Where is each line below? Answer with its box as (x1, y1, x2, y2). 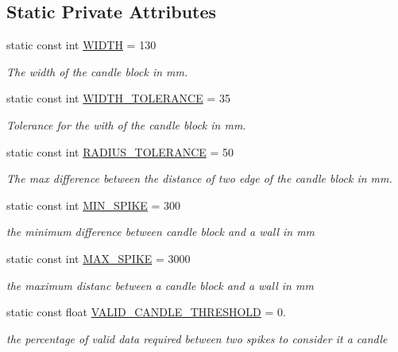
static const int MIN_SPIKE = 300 (6, 196, 181, 213)
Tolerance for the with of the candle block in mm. (6, 116, 246, 133)
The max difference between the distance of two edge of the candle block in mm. (6, 170, 392, 187)
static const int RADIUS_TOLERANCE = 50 (6, 143, 234, 160)
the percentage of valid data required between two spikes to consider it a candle (6, 330, 388, 346)
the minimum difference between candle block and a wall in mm (6, 223, 315, 240)
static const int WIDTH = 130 (6, 37, 156, 53)
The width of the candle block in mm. (6, 63, 188, 79)
